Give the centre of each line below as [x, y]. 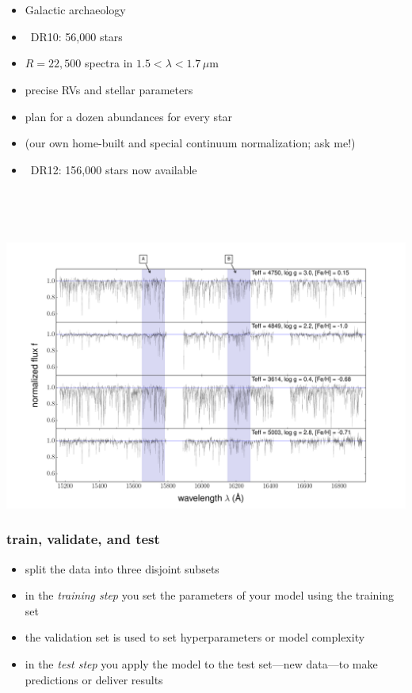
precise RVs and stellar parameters [109, 89]
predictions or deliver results [94, 679]
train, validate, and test [83, 539]
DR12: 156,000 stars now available [114, 169]
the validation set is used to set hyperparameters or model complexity [195, 637]
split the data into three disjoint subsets [122, 568]
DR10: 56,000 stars [76, 36]
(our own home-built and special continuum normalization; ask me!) [190, 143]
